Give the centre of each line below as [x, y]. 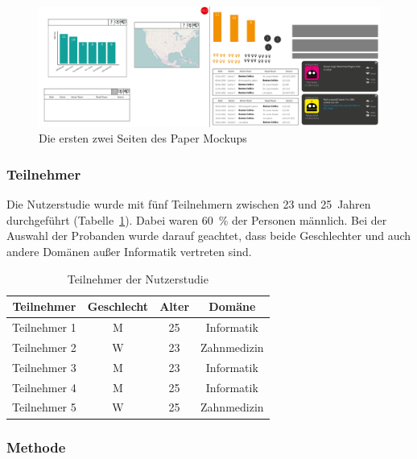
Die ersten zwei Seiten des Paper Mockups [143, 138]
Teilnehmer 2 [44, 347]
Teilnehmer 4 [44, 387]
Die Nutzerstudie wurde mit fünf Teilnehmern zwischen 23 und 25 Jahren [189, 204]
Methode [36, 447]
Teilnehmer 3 [44, 367]
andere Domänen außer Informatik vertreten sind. [129, 252]
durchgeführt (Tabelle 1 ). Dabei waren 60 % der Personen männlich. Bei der [197, 219]
